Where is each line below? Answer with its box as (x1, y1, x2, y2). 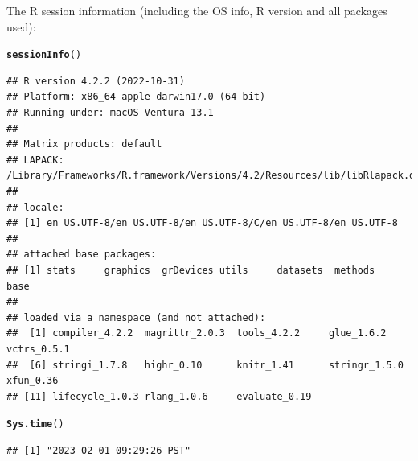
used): (6, 18, 36, 35)
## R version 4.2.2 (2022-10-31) (6, 75, 185, 87)
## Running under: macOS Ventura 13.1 (6, 107, 214, 119)
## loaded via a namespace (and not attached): (6, 311, 266, 323)
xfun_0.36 (6, 375, 59, 387)
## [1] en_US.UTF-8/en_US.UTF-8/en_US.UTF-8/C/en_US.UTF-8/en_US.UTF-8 (6, 217, 398, 229)
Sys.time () (6, 418, 64, 430)
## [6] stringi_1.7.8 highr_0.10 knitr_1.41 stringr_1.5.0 (6, 359, 404, 371)
